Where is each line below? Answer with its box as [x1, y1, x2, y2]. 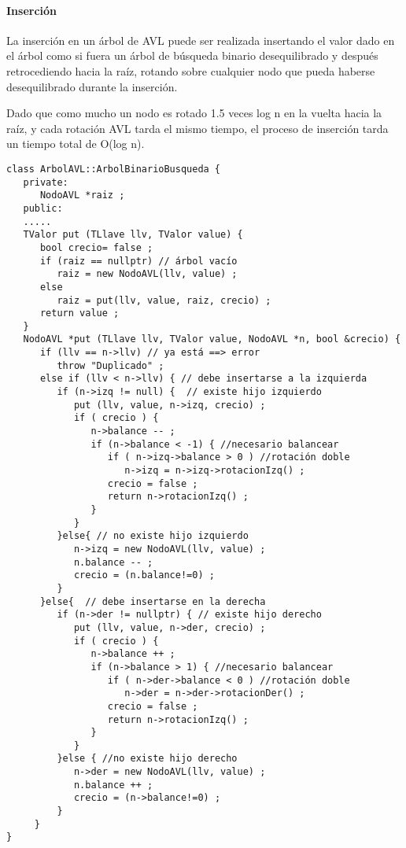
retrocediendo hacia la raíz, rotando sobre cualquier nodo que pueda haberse [6, 62, 375, 79]
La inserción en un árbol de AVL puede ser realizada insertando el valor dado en [6, 31, 395, 48]
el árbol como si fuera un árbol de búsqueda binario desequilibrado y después [6, 47, 378, 64]
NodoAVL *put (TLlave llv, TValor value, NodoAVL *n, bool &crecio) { [23, 334, 401, 345]
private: [23, 176, 68, 188]
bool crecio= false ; [39, 241, 153, 253]
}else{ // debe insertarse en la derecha [39, 595, 266, 607]
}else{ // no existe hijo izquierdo [57, 530, 249, 542]
